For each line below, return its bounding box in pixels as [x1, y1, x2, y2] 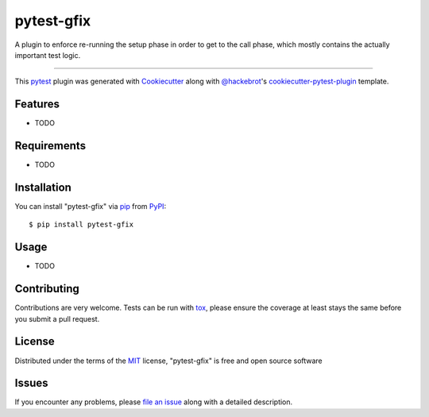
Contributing [14, 282, 79, 295]
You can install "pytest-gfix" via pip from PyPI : [14, 202, 167, 211]
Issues [14, 376, 48, 390]
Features [14, 98, 60, 111]
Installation [14, 180, 71, 194]
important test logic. [14, 50, 81, 60]
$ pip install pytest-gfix [29, 220, 134, 230]
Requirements [14, 139, 87, 153]
